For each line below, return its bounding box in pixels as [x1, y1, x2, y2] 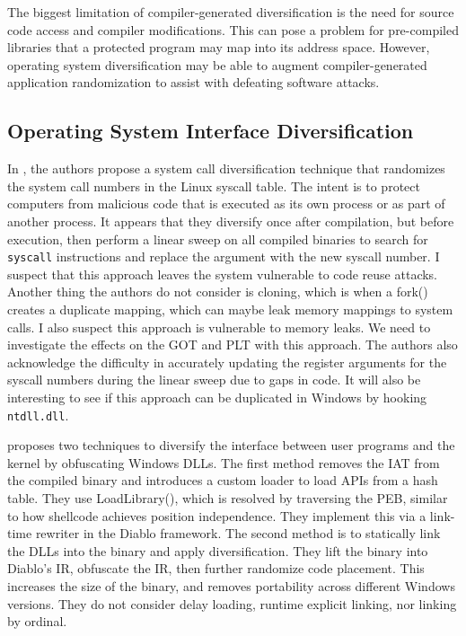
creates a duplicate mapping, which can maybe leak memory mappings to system [7, 299, 453, 318]
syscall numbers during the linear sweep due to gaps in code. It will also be [7, 370, 421, 389]
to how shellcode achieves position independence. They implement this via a [7, 506, 426, 525]
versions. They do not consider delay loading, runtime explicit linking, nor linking [7, 594, 457, 613]
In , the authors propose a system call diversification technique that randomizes [7, 159, 445, 178]
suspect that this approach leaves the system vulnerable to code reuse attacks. [7, 264, 438, 283]
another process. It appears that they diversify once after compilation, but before [7, 211, 454, 230]
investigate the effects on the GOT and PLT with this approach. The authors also [7, 335, 458, 354]
